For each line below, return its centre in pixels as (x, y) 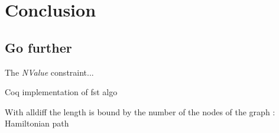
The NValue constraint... (49, 72)
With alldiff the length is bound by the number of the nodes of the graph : (140, 111)
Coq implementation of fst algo (61, 92)
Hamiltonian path (37, 123)
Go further (38, 47)
